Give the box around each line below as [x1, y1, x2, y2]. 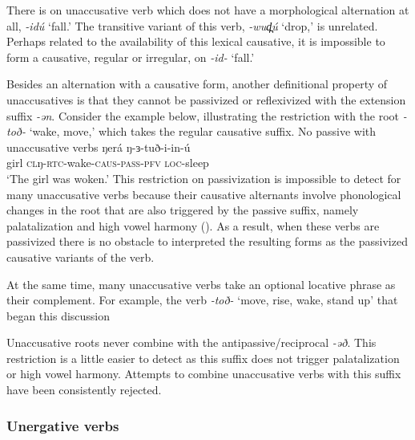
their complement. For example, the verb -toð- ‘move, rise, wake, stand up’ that [6, 291, 398, 308]
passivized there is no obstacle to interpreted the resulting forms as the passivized [6, 233, 408, 250]
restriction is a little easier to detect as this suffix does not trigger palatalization [6, 349, 400, 366]
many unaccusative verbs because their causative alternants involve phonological [6, 185, 401, 202]
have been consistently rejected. [6, 381, 162, 398]
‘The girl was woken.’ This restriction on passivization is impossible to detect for [6, 169, 401, 186]
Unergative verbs [6, 415, 119, 435]
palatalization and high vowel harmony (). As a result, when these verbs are [6, 217, 380, 234]
